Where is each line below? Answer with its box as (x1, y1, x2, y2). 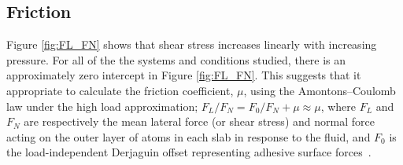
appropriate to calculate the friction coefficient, (6, 82, 234, 98)
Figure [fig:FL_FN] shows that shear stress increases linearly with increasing (6, 36, 377, 53)
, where (320, 97, 356, 114)
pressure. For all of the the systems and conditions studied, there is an (6, 51, 346, 68)
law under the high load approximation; (6, 97, 198, 114)
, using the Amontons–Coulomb (243, 82, 396, 98)
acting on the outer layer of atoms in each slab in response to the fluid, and (6, 128, 371, 145)
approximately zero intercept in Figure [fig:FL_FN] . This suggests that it (6, 67, 361, 83)
